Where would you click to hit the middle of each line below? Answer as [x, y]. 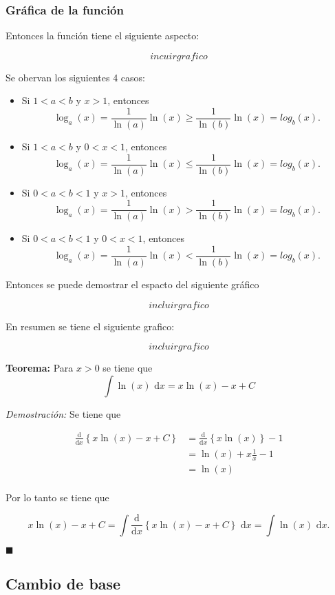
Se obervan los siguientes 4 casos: [75, 77]
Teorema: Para [40, 368]
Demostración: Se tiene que [63, 413]
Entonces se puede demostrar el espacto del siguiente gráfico [132, 284]
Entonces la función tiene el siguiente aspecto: [102, 36]
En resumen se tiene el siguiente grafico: [90, 326]
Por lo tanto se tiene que [57, 497]
